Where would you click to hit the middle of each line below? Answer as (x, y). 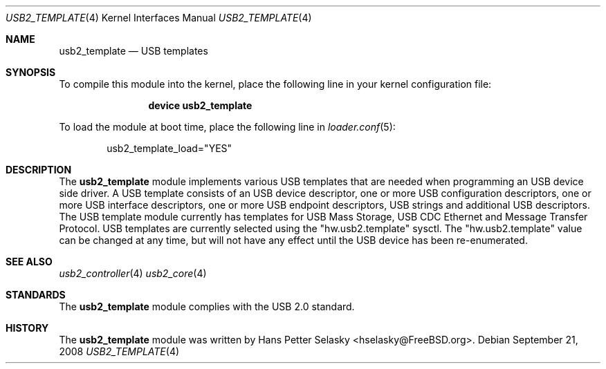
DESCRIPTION (39, 170)
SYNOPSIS (31, 72)
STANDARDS (36, 295)
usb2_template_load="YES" (169, 148)
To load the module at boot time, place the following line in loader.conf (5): (227, 127)
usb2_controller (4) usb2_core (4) (133, 273)
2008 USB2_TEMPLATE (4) (119, 351)
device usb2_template (200, 105)
